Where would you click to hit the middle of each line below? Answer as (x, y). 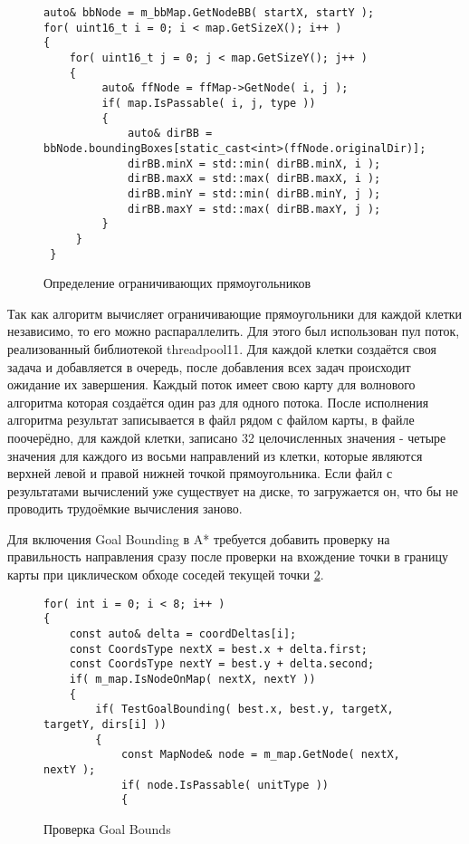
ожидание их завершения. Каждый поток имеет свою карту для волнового (211, 384)
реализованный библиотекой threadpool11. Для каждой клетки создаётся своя (222, 348)
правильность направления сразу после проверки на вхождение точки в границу (228, 556)
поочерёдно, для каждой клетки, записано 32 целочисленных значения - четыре (227, 437)
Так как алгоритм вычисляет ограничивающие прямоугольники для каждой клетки (235, 313)
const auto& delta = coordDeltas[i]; (183, 633)
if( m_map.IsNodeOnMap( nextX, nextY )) (192, 679)
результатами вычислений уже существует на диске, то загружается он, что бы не (233, 490)
